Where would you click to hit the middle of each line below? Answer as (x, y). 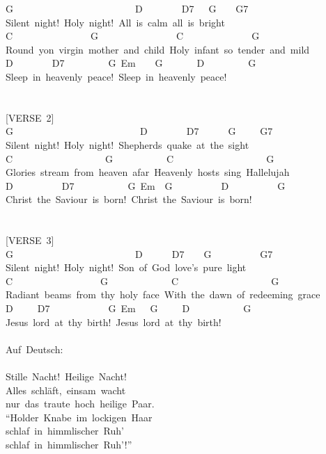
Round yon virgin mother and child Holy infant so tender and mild (158, 49)
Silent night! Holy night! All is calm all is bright (115, 22)
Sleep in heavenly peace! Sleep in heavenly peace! (116, 76)
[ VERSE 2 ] (30, 117)
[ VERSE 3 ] (30, 240)
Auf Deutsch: (34, 349)
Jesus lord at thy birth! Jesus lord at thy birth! (114, 322)
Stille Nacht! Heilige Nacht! (66, 376)
